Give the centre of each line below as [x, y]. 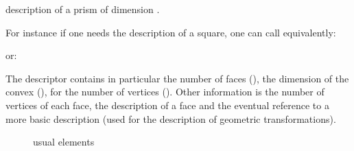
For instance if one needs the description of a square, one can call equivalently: [171, 32]
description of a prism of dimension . [83, 9]
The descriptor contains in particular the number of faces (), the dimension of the [177, 78]
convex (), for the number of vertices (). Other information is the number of [165, 92]
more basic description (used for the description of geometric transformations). [171, 118]
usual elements [64, 142]
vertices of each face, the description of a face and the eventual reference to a [167, 105]
